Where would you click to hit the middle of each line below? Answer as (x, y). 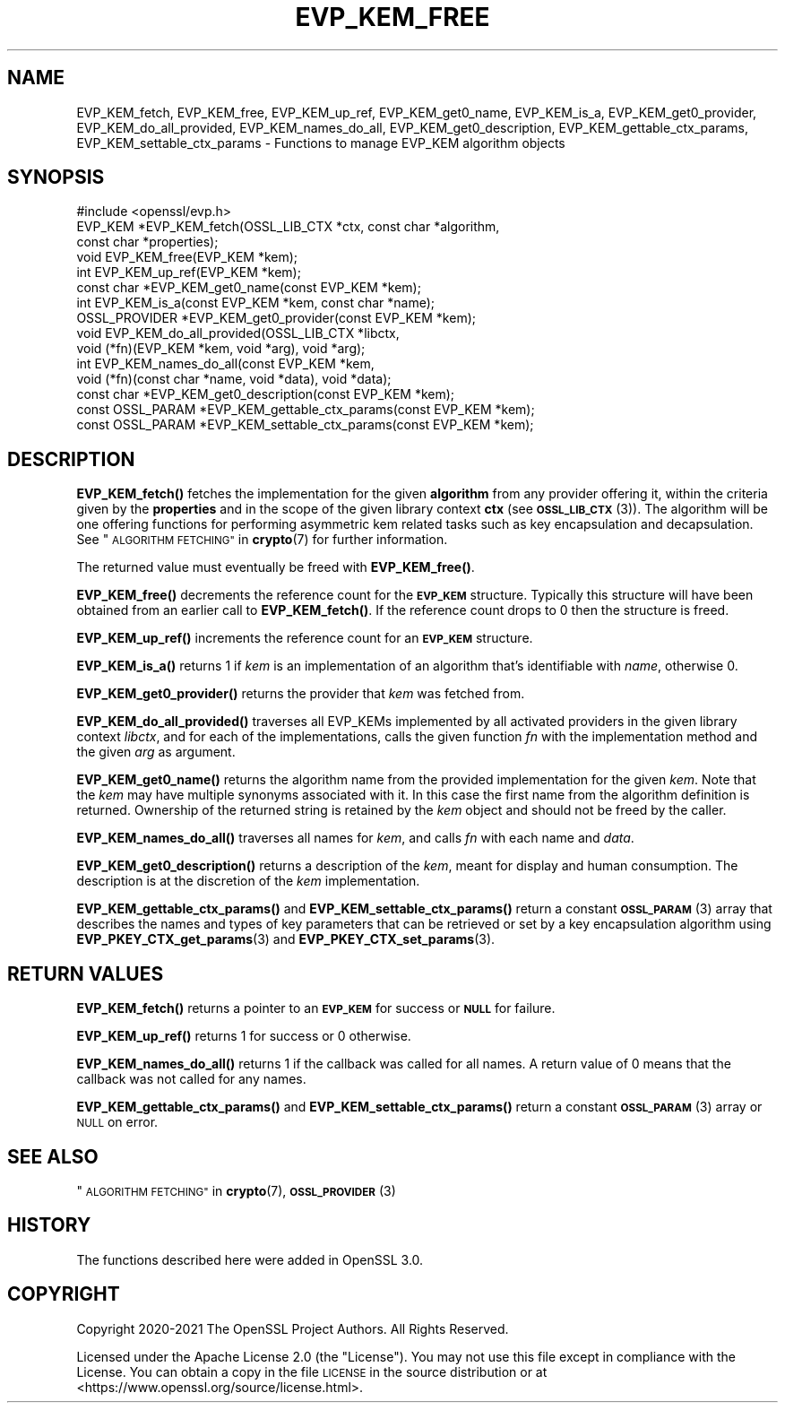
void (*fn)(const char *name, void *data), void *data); (234, 379)
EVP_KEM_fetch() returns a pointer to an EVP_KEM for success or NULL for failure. (316, 1008)
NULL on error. (117, 1122)
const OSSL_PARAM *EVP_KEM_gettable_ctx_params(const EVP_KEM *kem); (306, 410)
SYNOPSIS (56, 177)
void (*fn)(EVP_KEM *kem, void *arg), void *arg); (221, 349)
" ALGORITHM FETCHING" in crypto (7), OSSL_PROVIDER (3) (236, 1190)
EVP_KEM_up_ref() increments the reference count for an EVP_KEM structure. (305, 638)
